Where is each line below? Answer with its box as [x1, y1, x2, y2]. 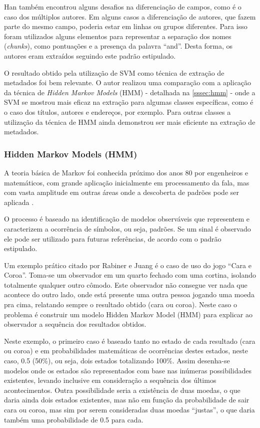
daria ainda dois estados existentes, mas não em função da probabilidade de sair [4, 394, 249, 405]
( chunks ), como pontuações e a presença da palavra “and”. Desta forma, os [4, 41, 233, 51]
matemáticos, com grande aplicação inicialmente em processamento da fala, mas [4, 177, 249, 187]
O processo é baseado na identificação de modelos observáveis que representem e [4, 213, 249, 224]
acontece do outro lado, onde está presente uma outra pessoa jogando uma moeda [4, 289, 254, 300]
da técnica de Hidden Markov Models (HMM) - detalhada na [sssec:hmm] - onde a [4, 87, 255, 97]
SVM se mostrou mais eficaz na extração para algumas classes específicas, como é [4, 97, 253, 107]
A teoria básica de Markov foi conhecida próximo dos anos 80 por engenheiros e [4, 167, 248, 177]
